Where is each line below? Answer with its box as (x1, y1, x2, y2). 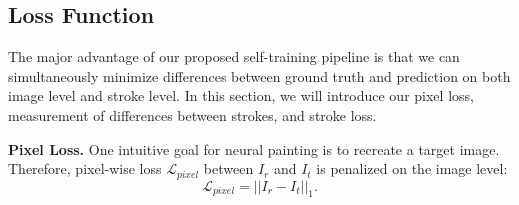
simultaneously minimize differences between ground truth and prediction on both (8, 65, 511, 86)
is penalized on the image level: (316, 158, 508, 179)
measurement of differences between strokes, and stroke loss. (8, 104, 377, 125)
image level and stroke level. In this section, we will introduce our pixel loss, (8, 85, 474, 106)
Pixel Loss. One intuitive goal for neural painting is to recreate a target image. (8, 138, 500, 159)
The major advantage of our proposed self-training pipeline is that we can (8, 46, 460, 67)
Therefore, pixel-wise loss (8, 158, 162, 179)
